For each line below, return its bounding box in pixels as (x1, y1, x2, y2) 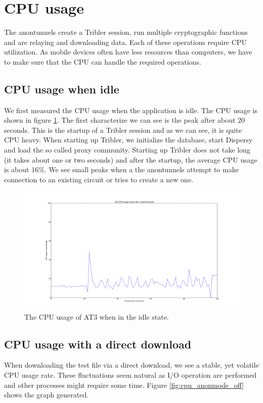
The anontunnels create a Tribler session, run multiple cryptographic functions (4, 27, 248, 37)
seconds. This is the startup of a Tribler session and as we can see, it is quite (4, 124, 242, 135)
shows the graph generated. (4, 389, 89, 400)
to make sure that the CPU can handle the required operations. (4, 56, 201, 67)
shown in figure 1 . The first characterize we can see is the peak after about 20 (4, 115, 245, 125)
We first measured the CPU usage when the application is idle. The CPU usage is (4, 105, 258, 115)
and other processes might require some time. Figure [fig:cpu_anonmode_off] (4, 379, 244, 390)
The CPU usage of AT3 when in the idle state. (24, 311, 169, 322)
